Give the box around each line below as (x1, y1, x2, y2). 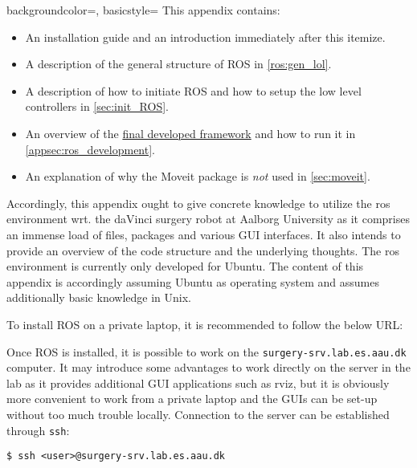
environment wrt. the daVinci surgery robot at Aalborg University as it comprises (6, 210, 410, 227)
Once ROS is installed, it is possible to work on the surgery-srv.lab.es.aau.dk (6, 343, 407, 360)
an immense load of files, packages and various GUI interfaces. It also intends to (6, 226, 401, 242)
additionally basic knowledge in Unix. (6, 289, 191, 306)
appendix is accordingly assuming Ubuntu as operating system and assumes (6, 273, 379, 290)
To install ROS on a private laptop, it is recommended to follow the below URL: (6, 315, 403, 332)
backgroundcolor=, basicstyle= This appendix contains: (6, 2, 280, 18)
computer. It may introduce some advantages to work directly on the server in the (6, 359, 411, 376)
